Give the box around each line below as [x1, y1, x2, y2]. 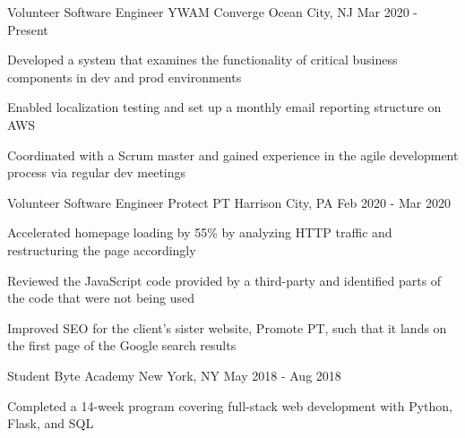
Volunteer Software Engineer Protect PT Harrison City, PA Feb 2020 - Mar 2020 [7, 193, 451, 211]
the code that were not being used [7, 288, 194, 307]
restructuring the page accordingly [7, 240, 196, 259]
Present [7, 20, 48, 39]
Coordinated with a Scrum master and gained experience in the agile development [7, 145, 459, 164]
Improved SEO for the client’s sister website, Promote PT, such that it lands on [7, 318, 447, 337]
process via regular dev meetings [7, 163, 186, 182]
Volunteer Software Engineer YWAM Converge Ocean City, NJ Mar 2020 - [7, 3, 418, 21]
